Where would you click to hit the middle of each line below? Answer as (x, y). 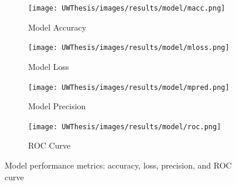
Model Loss (49, 66)
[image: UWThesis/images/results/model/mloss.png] (129, 48)
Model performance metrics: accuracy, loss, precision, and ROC (118, 165)
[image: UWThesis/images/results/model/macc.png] (127, 8)
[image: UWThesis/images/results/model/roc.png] (125, 127)
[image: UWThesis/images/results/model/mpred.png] (129, 87)
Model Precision (57, 106)
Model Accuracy (57, 27)
